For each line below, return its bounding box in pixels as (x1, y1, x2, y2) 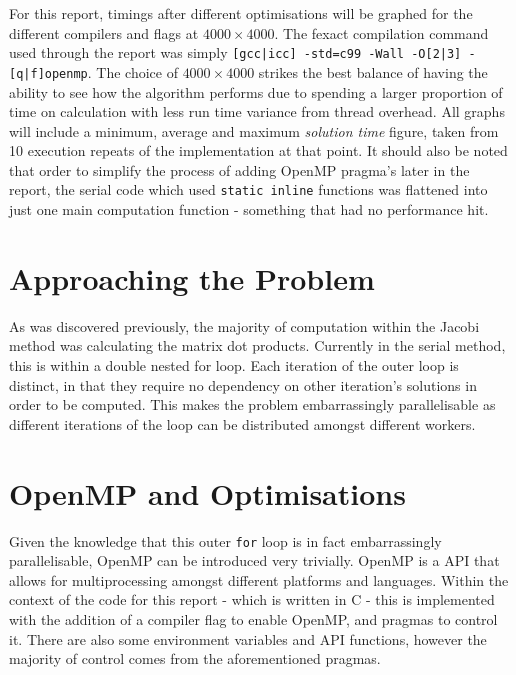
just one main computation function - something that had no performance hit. (9, 199, 489, 220)
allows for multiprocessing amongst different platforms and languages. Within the (9, 569, 509, 590)
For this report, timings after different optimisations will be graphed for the (9, 3, 473, 23)
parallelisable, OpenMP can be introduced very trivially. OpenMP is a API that (9, 550, 500, 571)
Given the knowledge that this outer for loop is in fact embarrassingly (9, 530, 442, 551)
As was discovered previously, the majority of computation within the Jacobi (9, 315, 480, 336)
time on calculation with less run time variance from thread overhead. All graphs (9, 101, 505, 122)
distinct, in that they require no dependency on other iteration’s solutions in (9, 374, 477, 395)
